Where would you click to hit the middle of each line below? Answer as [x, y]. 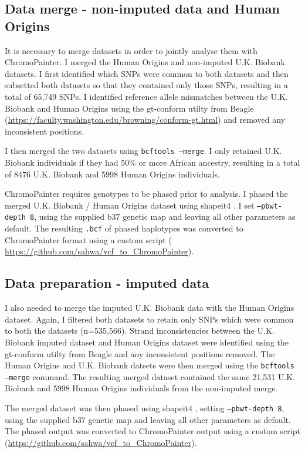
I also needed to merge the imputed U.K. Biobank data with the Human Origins [150, 308]
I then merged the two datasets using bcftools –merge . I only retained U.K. [143, 151]
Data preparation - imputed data [107, 283]
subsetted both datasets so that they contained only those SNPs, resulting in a [146, 85]
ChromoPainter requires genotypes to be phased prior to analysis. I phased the [146, 194]
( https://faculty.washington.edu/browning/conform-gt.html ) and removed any [145, 120]
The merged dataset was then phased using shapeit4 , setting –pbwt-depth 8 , [145, 408]
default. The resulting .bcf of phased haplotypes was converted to [124, 228]
